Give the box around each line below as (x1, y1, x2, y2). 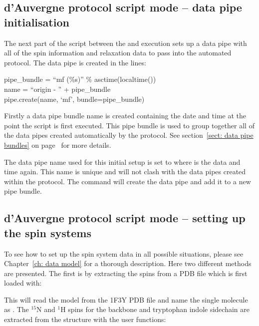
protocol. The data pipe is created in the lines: (4, 57, 146, 67)
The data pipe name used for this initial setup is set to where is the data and (4, 156, 241, 167)
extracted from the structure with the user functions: (4, 314, 166, 325)
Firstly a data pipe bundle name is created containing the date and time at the (4, 110, 246, 121)
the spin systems (4, 225, 91, 240)
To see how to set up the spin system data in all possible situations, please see (4, 248, 244, 259)
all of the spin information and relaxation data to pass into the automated (4, 47, 232, 58)
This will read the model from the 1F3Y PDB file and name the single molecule (4, 294, 248, 305)
